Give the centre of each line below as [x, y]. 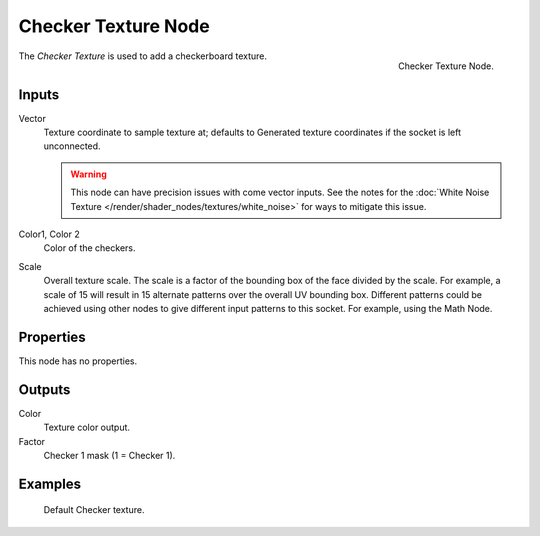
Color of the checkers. [89, 248]
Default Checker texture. [94, 510]
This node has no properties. [78, 361]
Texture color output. [86, 427]
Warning [88, 174]
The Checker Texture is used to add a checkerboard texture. [143, 56]
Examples [50, 483]
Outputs [44, 389]
